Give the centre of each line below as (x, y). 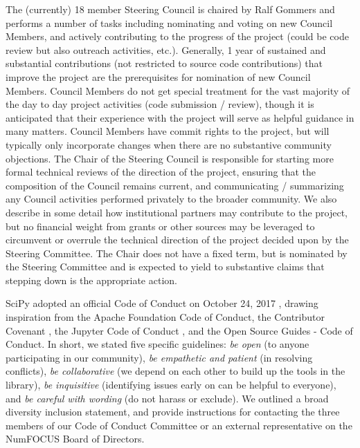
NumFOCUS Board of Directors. (75, 439)
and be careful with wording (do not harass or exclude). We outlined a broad (167, 398)
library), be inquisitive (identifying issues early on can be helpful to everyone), (171, 385)
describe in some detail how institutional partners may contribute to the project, (177, 212)
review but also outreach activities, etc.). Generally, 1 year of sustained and (166, 49)
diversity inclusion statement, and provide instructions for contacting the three (173, 412)
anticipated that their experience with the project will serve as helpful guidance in (180, 117)
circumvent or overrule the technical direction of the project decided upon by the (177, 240)
